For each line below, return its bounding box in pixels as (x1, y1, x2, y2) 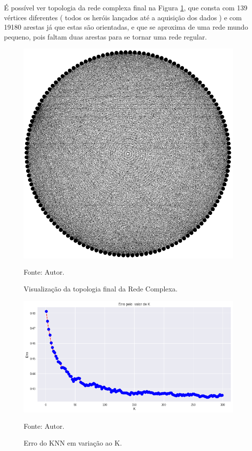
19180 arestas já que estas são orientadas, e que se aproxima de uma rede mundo (4, 22, 248, 32)
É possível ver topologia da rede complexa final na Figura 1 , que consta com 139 (4, 2, 248, 12)
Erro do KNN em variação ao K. (24, 437, 122, 448)
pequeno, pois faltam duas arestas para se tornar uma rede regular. (4, 31, 207, 41)
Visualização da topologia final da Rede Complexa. (24, 284, 178, 294)
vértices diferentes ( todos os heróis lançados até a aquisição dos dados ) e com (4, 12, 242, 22)
